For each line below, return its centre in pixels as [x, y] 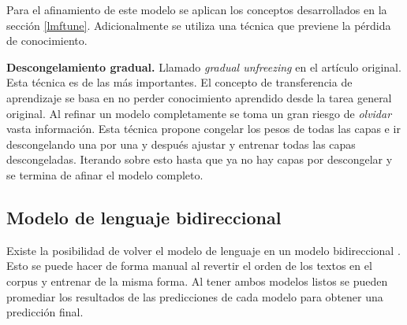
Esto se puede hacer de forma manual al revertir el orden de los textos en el [189, 266]
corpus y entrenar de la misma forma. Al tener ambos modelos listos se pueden [197, 281]
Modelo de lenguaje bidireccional [144, 217]
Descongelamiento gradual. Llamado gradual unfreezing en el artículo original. [204, 66]
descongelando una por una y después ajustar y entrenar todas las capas [181, 144]
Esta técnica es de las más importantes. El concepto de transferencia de [179, 82]
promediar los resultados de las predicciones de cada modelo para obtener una [195, 296]
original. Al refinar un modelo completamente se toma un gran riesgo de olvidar [199, 113]
